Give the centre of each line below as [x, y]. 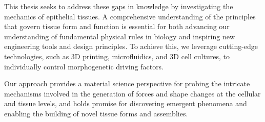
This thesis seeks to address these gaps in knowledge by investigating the [119, 6]
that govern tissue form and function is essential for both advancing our [117, 26]
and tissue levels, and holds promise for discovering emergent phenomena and [126, 103]
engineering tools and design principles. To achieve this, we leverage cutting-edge [131, 46]
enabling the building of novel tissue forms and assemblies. [96, 113]
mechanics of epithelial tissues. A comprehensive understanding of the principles [130, 16]
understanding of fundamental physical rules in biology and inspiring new [120, 36]
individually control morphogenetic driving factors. [84, 66]
